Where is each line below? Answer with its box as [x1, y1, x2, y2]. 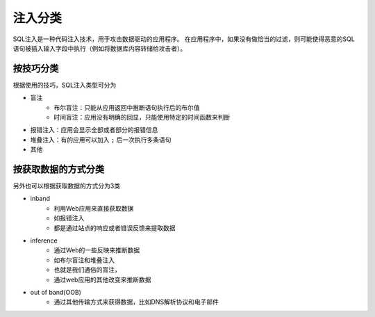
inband [30, 195, 51, 203]
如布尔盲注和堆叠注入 [53, 256, 115, 264]
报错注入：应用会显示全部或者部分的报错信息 [30, 126, 158, 134]
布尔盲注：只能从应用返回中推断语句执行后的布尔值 [53, 103, 200, 111]
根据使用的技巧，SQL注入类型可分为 [12, 81, 117, 89]
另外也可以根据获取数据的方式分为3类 [12, 181, 121, 190]
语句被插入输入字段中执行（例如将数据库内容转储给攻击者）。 [12, 44, 187, 52]
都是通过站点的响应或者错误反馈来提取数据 [53, 223, 176, 232]
